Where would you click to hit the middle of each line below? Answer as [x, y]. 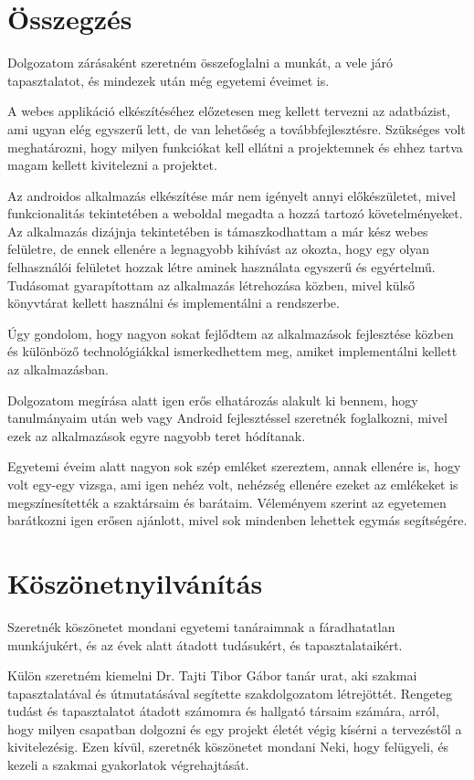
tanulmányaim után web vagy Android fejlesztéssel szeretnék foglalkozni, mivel [227, 418]
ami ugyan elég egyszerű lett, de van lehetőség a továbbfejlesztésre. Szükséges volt [237, 128]
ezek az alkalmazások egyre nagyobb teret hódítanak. [157, 435]
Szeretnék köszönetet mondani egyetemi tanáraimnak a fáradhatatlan [201, 626]
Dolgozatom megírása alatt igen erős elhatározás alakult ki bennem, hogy [213, 400]
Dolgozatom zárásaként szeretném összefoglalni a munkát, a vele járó [200, 63]
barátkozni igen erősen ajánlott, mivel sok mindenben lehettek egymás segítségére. [237, 520]
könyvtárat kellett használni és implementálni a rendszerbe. [174, 303]
